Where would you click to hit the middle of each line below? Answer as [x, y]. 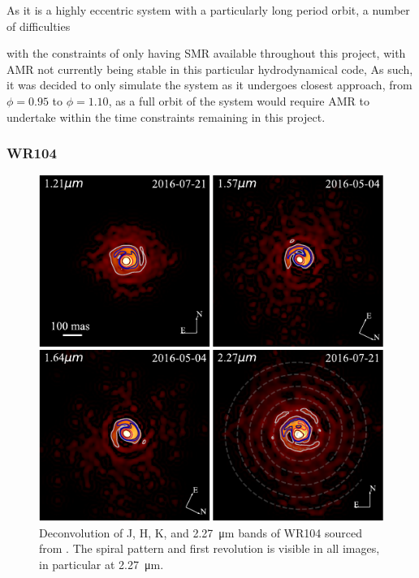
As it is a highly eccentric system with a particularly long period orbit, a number [208, 10]
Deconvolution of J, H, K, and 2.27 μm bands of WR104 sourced [201, 532]
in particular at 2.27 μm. [102, 564]
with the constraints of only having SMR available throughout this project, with [206, 53]
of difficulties [39, 26]
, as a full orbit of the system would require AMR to [239, 100]
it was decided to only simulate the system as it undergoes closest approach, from [209, 85]
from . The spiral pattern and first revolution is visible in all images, [209, 548]
